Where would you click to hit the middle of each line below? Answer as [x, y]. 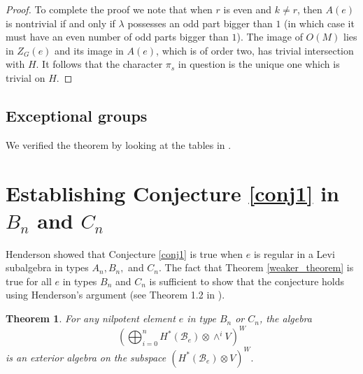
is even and [248, 9]
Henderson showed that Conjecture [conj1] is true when [124, 253]
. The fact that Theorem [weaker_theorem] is [256, 267]
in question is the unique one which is [259, 64]
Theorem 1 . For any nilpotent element [91, 318]
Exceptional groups [77, 115]
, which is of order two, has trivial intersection [255, 50]
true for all [29, 281]
